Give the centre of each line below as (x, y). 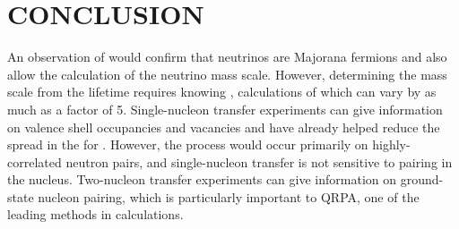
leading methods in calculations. (95, 214)
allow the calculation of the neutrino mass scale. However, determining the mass (227, 74)
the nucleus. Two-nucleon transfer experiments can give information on (202, 179)
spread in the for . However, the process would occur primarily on (188, 144)
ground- (422, 179)
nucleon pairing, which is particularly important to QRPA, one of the (229, 196)
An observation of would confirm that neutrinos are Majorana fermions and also (227, 57)
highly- (391, 144)
